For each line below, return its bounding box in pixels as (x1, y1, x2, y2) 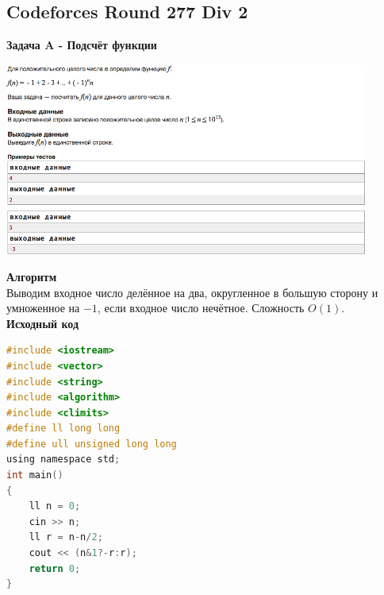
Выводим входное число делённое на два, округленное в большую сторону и (6, 284, 378, 300)
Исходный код (6, 315, 79, 331)
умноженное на (6, 299, 80, 316)
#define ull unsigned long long (6, 438, 177, 450)
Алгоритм (6, 268, 57, 284)
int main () (6, 469, 63, 481)
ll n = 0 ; (29, 500, 81, 512)
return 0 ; (29, 562, 81, 574)
